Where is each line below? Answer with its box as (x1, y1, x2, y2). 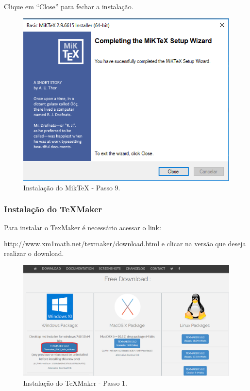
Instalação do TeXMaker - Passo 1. (23, 377, 127, 388)
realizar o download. (4, 248, 64, 258)
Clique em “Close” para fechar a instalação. (4, 1, 133, 11)
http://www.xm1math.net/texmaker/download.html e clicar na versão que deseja (4, 238, 246, 249)
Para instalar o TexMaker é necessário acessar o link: (4, 222, 161, 232)
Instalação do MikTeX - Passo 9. (23, 182, 120, 192)
